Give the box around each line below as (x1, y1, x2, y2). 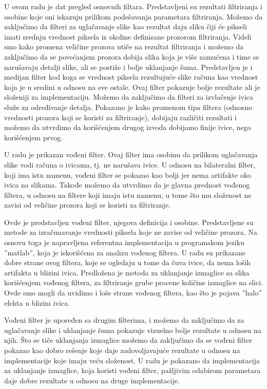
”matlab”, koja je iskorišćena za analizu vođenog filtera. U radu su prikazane (4, 247, 246, 257)
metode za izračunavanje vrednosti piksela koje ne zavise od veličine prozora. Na (4, 227, 257, 237)
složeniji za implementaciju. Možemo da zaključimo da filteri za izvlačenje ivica (4, 91, 254, 102)
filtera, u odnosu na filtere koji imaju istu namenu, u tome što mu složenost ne (4, 189, 252, 200)
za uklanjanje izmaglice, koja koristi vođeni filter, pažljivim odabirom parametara (4, 365, 261, 376)
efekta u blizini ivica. (4, 297, 70, 308)
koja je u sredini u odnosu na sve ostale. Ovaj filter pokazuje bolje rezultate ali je (4, 81, 260, 92)
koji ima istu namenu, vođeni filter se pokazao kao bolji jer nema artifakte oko (4, 169, 251, 180)
